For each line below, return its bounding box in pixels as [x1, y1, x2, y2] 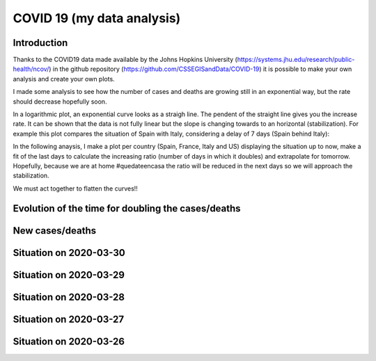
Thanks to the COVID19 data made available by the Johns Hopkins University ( [13, 56, 238, 64]
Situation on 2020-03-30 [13, 247, 125, 259]
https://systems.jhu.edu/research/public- [237, 56, 355, 64]
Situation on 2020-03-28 [13, 291, 125, 303]
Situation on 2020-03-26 [13, 335, 125, 347]
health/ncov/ [13, 65, 49, 73]
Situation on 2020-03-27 [13, 313, 125, 325]
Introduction [13, 37, 68, 49]
